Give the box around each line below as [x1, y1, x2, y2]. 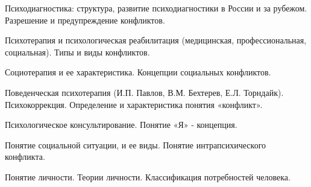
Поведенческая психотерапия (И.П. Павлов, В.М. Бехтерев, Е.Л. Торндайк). [5, 86, 284, 98]
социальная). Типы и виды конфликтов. [5, 45, 150, 58]
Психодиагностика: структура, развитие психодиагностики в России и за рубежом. [5, 2, 307, 14]
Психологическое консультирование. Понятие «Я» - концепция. [5, 118, 237, 131]
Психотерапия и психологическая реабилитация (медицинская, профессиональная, [5, 34, 307, 46]
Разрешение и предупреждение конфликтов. [5, 13, 165, 26]
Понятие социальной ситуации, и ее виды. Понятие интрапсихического [5, 138, 266, 151]
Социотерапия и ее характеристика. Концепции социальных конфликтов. [5, 66, 271, 78]
